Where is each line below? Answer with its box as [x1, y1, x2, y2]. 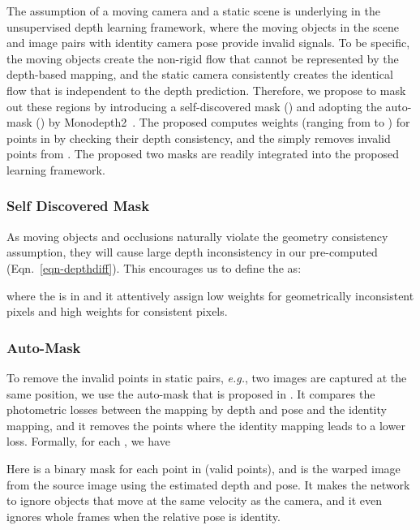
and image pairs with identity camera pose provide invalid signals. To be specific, [6, 34, 410, 51]
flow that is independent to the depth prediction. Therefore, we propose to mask [6, 81, 406, 98]
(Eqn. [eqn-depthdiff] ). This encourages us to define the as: [6, 259, 302, 276]
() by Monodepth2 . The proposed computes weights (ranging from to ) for [36, 114, 410, 131]
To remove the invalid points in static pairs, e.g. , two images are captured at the [6, 368, 407, 386]
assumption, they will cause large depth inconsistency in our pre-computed [6, 243, 378, 261]
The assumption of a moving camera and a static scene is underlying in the [6, 2, 380, 19]
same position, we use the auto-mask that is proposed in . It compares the [6, 385, 375, 402]
